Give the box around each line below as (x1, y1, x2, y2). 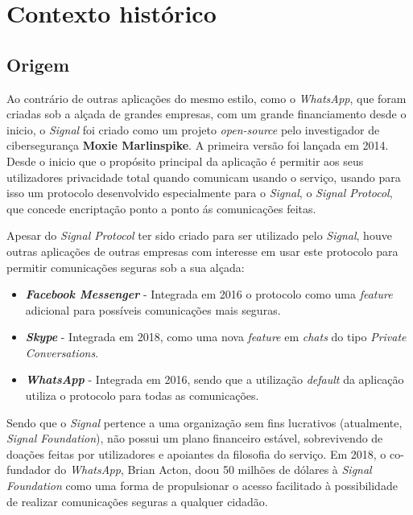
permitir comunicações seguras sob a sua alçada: (6, 258, 245, 275)
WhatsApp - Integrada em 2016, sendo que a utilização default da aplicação (25, 371, 404, 388)
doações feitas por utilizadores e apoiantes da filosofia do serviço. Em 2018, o (6, 445, 386, 462)
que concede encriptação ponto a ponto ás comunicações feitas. (6, 200, 316, 216)
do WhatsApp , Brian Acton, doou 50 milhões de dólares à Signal (54, 461, 372, 478)
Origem (6, 51, 70, 76)
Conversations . (25, 344, 99, 360)
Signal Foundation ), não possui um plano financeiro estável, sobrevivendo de (6, 430, 383, 447)
